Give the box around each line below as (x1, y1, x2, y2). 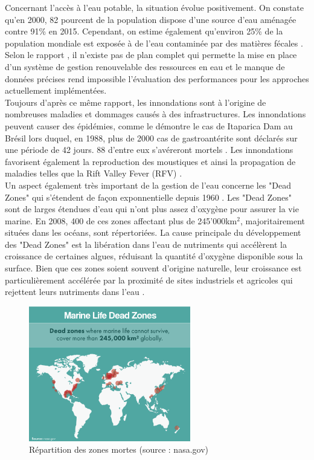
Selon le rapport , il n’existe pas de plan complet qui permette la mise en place (5, 48, 297, 61)
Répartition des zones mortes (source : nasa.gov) (29, 443, 208, 456)
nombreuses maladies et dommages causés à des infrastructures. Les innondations (5, 108, 306, 120)
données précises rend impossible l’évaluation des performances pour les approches (5, 72, 309, 85)
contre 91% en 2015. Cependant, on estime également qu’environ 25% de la (5, 25, 283, 37)
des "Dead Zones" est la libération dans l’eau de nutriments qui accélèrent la (5, 238, 287, 250)
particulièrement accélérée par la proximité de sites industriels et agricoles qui (5, 273, 293, 286)
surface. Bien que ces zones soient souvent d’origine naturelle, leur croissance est (5, 262, 302, 274)
